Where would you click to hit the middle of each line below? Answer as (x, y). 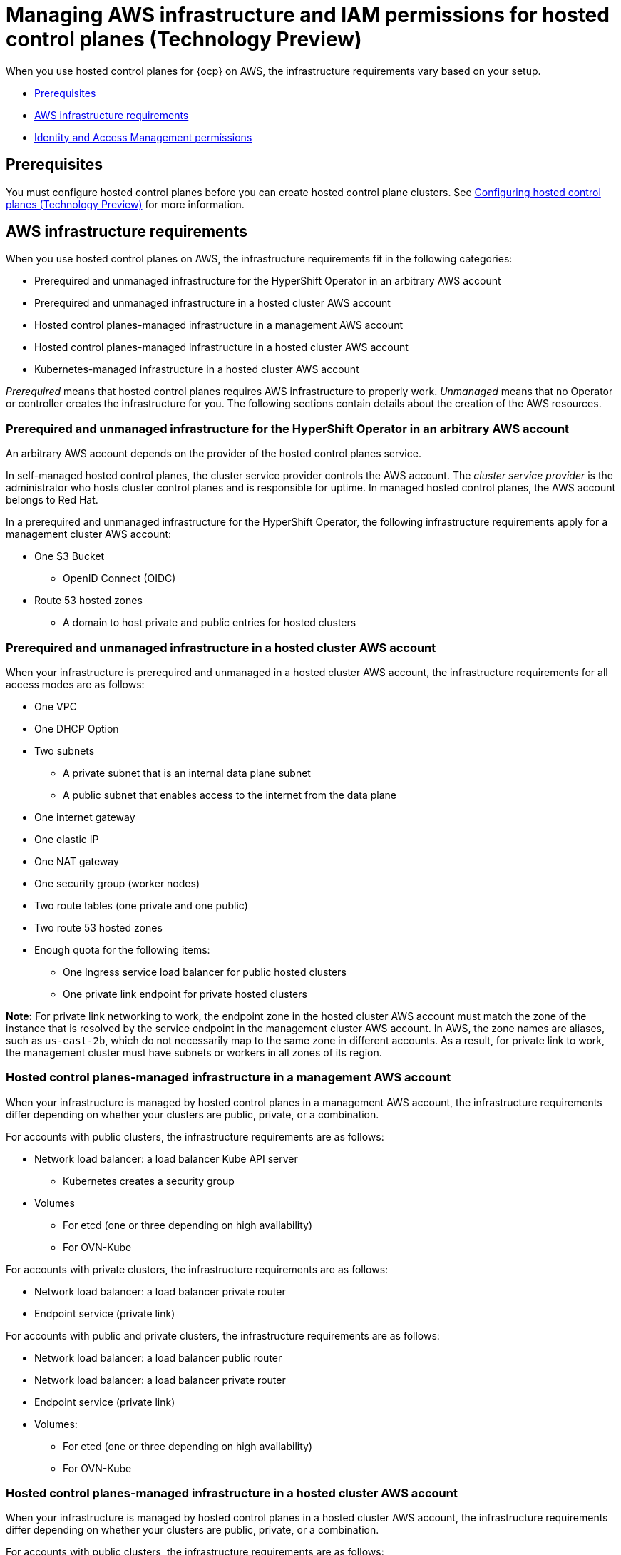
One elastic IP (67, 839)
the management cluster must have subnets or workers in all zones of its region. (194, 1052)
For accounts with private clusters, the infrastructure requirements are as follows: (197, 1269)
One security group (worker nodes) (117, 883)
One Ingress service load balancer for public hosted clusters (205, 972)
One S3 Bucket (70, 556)
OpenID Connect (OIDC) (119, 578)
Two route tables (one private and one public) (141, 905)
